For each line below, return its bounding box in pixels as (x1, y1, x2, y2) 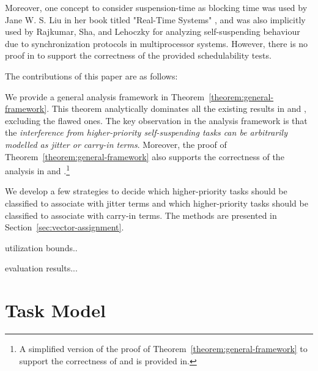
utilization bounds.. (5, 241, 78, 254)
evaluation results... (5, 262, 78, 274)
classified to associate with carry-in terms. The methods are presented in (5, 208, 277, 221)
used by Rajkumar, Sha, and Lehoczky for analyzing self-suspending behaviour (5, 25, 300, 38)
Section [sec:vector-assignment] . (5, 221, 124, 233)
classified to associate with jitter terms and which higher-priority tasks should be (5, 196, 308, 209)
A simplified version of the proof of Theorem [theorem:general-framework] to (19, 342, 308, 355)
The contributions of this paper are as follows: (5, 69, 178, 82)
